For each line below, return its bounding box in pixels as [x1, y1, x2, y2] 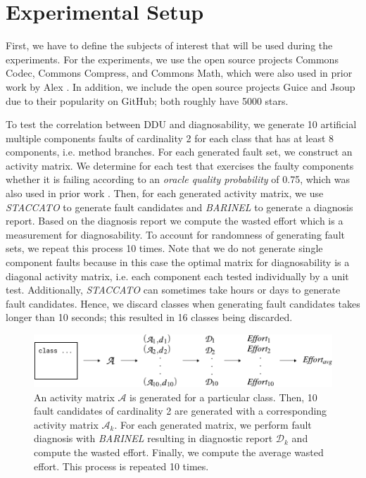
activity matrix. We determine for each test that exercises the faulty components [6, 158, 354, 172]
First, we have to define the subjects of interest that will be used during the [6, 38, 333, 53]
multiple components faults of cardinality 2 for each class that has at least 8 [6, 130, 334, 145]
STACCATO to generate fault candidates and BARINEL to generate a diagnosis [6, 199, 353, 214]
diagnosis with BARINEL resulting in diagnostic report [34, 431, 273, 446]
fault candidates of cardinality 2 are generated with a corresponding [34, 403, 327, 418]
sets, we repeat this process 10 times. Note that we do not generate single [6, 241, 323, 256]
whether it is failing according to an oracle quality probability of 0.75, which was [6, 172, 351, 187]
